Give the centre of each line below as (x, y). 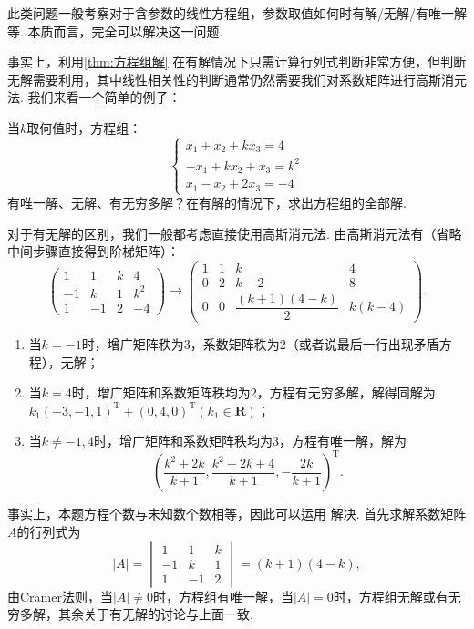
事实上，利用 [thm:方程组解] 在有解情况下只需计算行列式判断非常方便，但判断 (237, 62)
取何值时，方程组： (84, 127)
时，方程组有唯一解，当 (223, 596)
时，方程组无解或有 (391, 596)
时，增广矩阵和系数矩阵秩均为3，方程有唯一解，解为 (250, 441)
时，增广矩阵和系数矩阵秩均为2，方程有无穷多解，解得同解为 (253, 392)
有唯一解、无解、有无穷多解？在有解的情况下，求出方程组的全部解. (207, 203)
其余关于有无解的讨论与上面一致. (155, 614)
